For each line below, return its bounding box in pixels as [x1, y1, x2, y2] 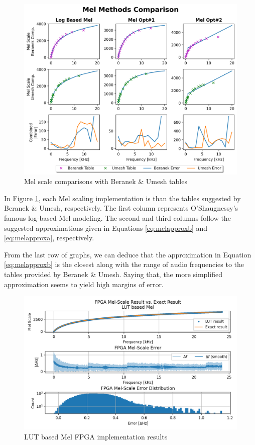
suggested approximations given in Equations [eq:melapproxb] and [4, 222, 208, 233]
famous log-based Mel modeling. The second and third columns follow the [4, 213, 231, 223]
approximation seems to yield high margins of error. [4, 279, 164, 289]
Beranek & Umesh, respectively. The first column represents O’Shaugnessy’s [4, 203, 238, 213]
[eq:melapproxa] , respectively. [4, 232, 94, 243]
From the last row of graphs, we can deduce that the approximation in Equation [4, 249, 251, 259]
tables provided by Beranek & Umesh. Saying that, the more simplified [4, 269, 222, 280]
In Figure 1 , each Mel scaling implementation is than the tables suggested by [4, 193, 241, 203]
